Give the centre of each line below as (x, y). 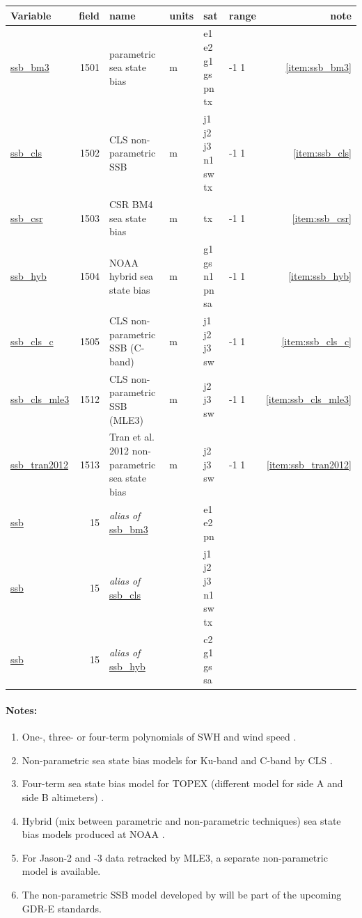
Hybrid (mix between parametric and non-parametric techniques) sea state (181, 820)
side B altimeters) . (63, 797)
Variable (31, 15)
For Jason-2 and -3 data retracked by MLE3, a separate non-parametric (175, 857)
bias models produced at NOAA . (93, 834)
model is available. (61, 871)
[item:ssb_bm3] (318, 67)
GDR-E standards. (62, 908)
